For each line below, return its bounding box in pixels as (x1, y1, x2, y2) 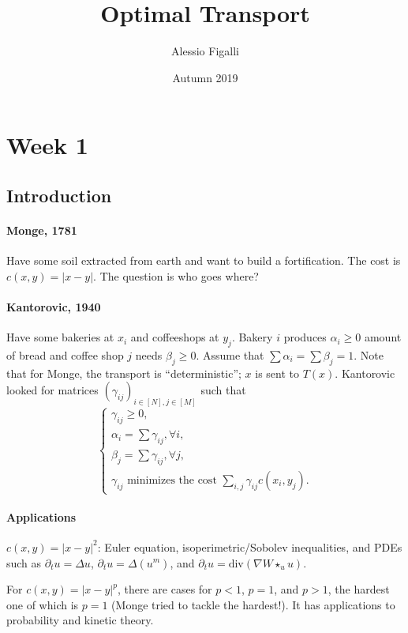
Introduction (6, 183, 112, 207)
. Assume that (196, 346, 264, 363)
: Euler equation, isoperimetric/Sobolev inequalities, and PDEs (97, 538, 402, 555)
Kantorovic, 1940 (6, 298, 101, 315)
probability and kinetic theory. (6, 612, 154, 628)
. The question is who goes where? (93, 267, 259, 284)
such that (200, 382, 246, 398)
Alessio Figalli (171, 43, 239, 59)
